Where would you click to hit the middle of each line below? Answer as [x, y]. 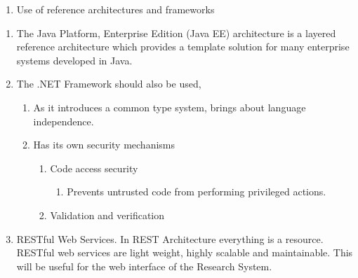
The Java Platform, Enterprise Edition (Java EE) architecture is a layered [176, 33]
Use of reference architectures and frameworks [115, 9]
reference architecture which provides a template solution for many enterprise [183, 47]
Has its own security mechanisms [104, 145]
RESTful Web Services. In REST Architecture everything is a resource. [170, 238]
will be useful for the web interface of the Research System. [144, 266]
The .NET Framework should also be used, [109, 84]
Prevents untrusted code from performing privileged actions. [197, 192]
